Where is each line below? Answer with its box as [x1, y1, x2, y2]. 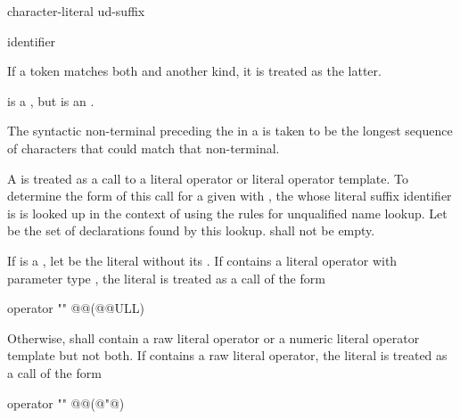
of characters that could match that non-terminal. [7, 138, 280, 157]
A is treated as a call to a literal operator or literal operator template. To [7, 168, 409, 187]
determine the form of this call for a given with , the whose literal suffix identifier [7, 186, 452, 205]
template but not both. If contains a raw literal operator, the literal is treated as [7, 346, 448, 365]
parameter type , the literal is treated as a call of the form [7, 268, 325, 287]
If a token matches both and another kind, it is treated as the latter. [7, 62, 382, 80]
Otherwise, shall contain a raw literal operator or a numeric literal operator [7, 328, 420, 347]
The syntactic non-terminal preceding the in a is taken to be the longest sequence [7, 121, 453, 140]
